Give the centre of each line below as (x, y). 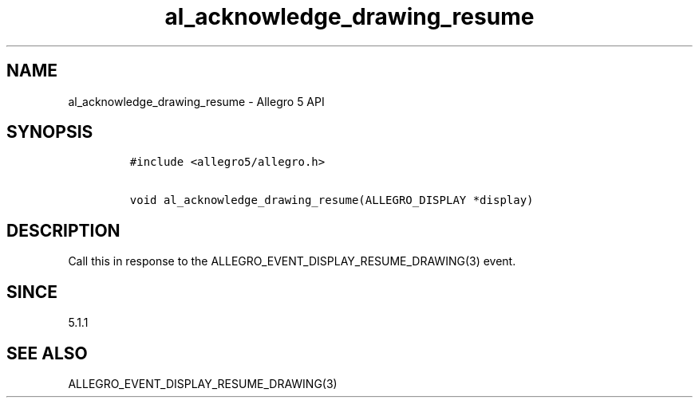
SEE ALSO (47, 353)
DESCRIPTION (63, 230)
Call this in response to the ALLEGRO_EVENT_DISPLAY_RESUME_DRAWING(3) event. (292, 261)
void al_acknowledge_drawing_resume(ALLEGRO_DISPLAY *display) (332, 200)
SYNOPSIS (50, 132)
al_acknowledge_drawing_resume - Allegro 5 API (196, 101)
